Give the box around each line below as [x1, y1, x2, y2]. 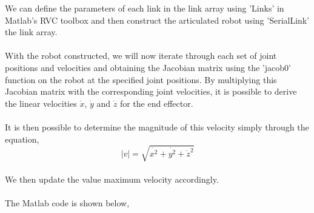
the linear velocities [5, 96, 77, 109]
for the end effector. [119, 96, 193, 109]
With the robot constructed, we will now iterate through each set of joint [5, 49, 277, 62]
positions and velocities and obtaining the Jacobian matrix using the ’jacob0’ [5, 61, 291, 73]
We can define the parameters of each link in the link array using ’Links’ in [5, 2, 284, 14]
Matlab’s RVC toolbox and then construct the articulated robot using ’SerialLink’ [5, 13, 310, 26]
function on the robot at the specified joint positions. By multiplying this [5, 73, 277, 86]
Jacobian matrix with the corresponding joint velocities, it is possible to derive [5, 85, 297, 98]
